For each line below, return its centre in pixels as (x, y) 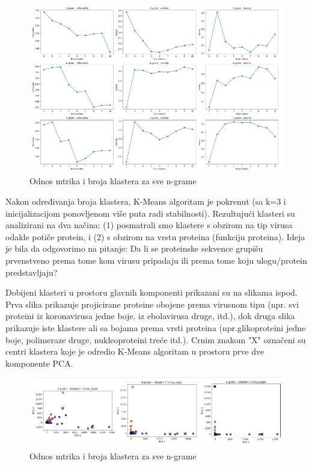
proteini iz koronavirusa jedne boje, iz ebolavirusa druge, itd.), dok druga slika (150, 316)
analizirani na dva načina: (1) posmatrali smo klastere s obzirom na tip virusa (149, 225)
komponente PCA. (39, 363)
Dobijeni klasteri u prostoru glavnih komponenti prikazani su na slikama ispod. (151, 292)
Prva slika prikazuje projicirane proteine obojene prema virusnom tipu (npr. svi (152, 304)
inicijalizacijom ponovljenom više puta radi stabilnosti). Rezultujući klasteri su (150, 213)
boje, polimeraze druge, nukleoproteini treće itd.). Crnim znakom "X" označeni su (156, 339)
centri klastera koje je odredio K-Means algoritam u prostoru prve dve (135, 351)
